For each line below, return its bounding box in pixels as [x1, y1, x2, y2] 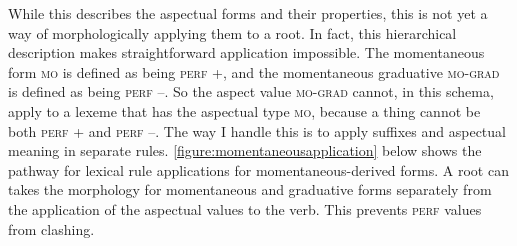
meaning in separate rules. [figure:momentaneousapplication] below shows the [8, 140, 482, 161]
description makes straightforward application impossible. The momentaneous [8, 42, 485, 63]
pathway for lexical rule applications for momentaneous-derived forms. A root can [8, 159, 509, 180]
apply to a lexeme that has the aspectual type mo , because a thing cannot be [8, 100, 481, 121]
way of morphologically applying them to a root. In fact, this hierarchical [8, 22, 457, 43]
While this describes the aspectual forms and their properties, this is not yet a [8, 3, 488, 23]
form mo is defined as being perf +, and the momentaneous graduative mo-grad [8, 61, 500, 82]
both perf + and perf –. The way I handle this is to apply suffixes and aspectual [8, 120, 506, 141]
